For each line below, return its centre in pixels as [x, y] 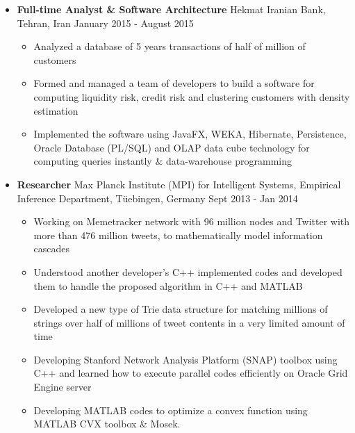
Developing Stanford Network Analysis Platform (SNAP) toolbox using [185, 359]
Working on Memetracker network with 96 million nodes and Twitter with [192, 221]
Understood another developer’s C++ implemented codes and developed [188, 271]
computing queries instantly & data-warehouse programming [163, 161]
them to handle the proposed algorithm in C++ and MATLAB [168, 285]
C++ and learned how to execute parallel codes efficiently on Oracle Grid [191, 373]
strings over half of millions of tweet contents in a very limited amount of [189, 322]
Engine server [63, 387]
